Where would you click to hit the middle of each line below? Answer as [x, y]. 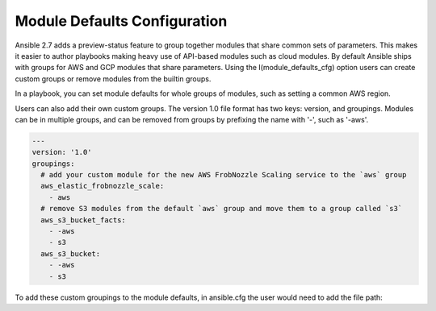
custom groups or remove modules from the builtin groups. [113, 79]
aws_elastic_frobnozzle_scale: [103, 186]
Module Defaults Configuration [121, 21]
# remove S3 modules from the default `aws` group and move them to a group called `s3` [222, 209]
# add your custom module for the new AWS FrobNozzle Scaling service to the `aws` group [224, 175]
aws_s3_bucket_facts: [84, 220]
